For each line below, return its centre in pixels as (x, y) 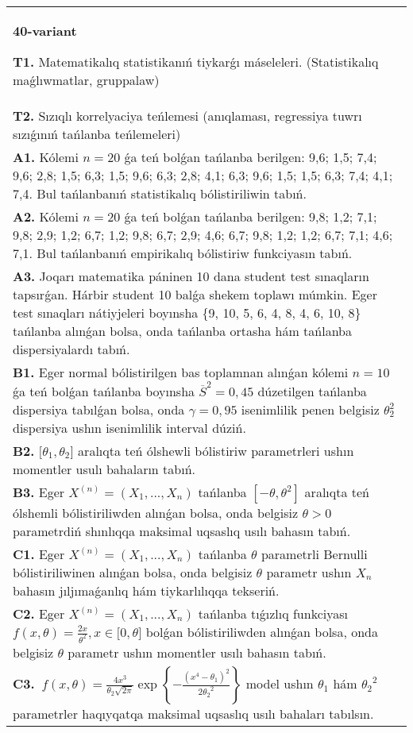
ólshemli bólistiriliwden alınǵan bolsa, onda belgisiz (156, 512)
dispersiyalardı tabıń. (71, 349)
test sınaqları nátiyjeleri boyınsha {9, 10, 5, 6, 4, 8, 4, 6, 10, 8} (187, 312)
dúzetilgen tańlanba (312, 391)
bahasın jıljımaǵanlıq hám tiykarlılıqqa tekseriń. (146, 590)
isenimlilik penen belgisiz (310, 409)
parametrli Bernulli (314, 554)
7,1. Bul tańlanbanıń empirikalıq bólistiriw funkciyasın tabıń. (183, 253)
